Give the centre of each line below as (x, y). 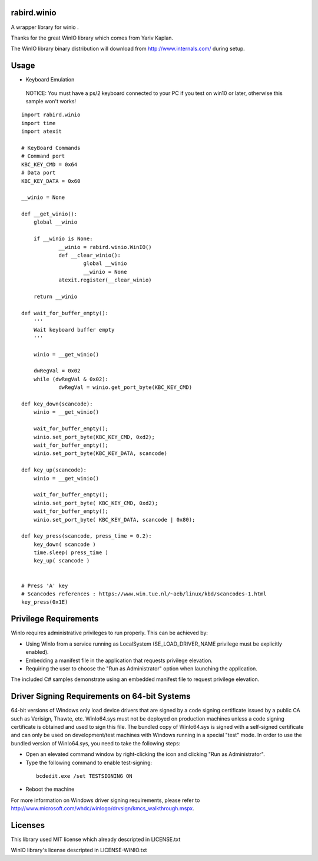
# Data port (39, 173)
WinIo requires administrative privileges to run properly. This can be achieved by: (110, 633)
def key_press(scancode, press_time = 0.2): (87, 536)
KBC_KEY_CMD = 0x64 (49, 164)
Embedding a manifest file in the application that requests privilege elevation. (119, 660)
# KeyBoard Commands (51, 148)
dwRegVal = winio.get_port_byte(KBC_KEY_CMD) (125, 387)
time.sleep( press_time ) (71, 553)
